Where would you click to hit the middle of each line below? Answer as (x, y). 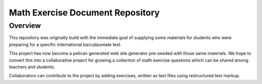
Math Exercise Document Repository (84, 13)
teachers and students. (32, 67)
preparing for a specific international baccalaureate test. (65, 44)
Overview (25, 26)
